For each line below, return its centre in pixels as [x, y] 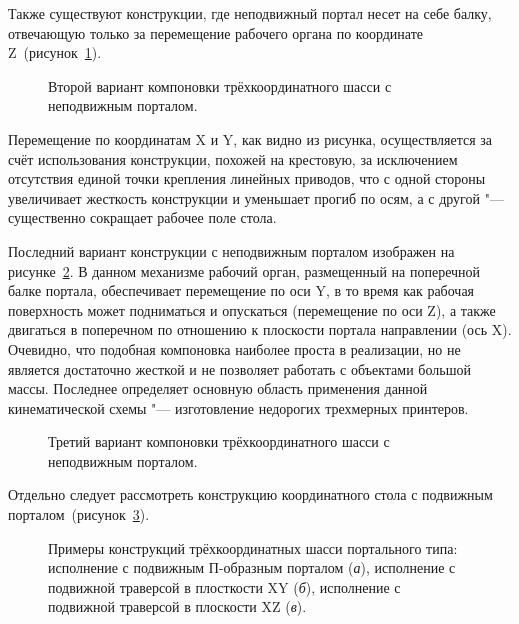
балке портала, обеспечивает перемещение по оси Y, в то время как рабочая [241, 290]
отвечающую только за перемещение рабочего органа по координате [216, 32]
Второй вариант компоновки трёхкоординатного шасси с [220, 85]
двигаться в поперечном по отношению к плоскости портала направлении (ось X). [260, 329]
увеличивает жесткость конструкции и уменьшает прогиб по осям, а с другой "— [256, 197]
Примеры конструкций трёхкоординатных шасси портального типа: [253, 547]
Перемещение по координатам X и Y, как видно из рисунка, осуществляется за [250, 138]
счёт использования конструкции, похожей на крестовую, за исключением [233, 158]
